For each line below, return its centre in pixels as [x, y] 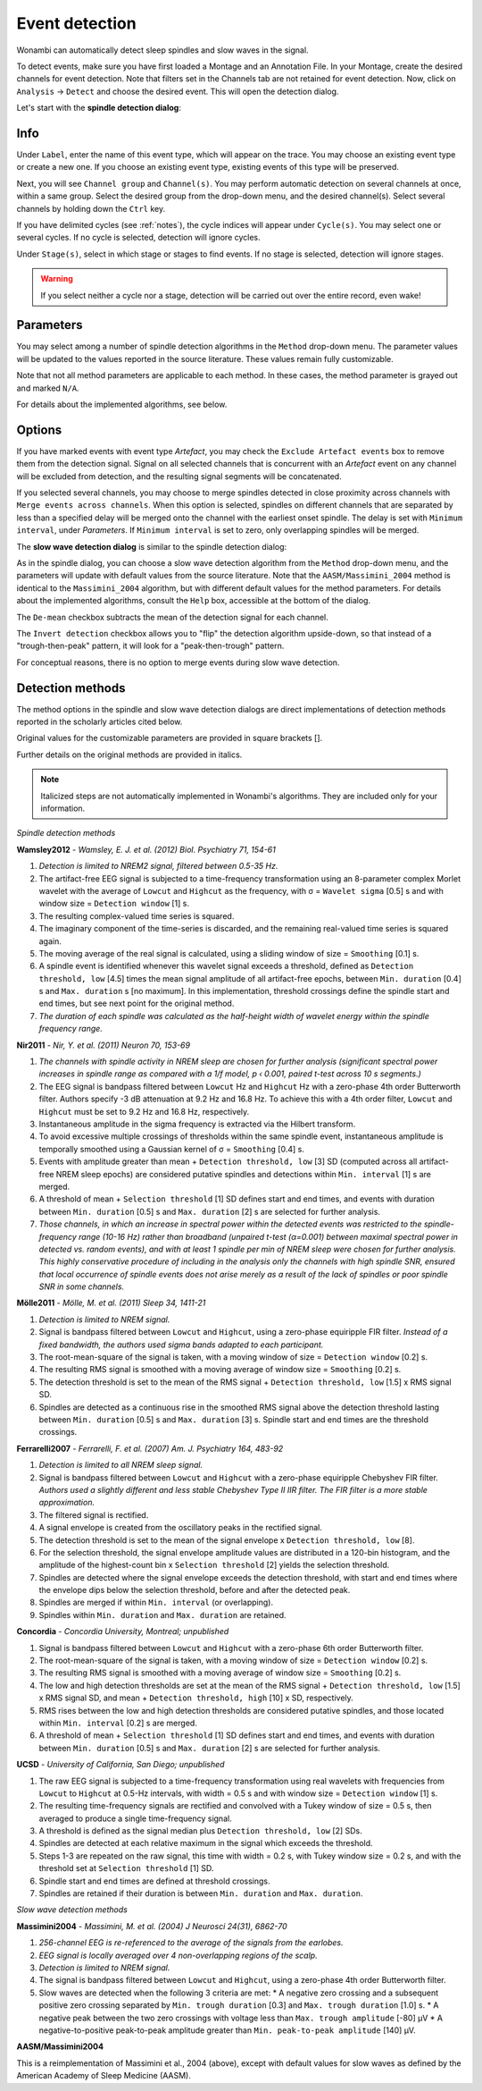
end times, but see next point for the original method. [137, 1003]
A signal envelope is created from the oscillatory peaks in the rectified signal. [181, 1528]
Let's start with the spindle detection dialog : [99, 108]
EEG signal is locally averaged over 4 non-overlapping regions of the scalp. [178, 1955]
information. [63, 808]
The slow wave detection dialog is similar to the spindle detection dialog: [152, 546]
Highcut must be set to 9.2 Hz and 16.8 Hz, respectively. [144, 1111]
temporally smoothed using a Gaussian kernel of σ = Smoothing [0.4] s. [172, 1149]
